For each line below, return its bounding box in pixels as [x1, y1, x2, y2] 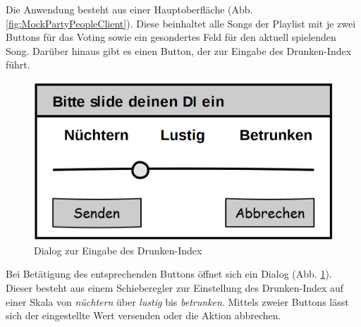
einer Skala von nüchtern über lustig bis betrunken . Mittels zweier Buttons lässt [6, 294, 349, 309]
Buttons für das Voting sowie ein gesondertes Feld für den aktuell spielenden [6, 30, 336, 44]
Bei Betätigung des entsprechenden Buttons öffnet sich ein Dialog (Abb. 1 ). [6, 266, 332, 281]
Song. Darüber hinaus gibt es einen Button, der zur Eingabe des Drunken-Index [6, 43, 352, 58]
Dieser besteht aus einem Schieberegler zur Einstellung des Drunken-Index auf [6, 280, 344, 295]
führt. [6, 57, 30, 72]
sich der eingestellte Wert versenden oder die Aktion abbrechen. [6, 308, 281, 323]
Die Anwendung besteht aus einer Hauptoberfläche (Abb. [6, 2, 253, 16]
